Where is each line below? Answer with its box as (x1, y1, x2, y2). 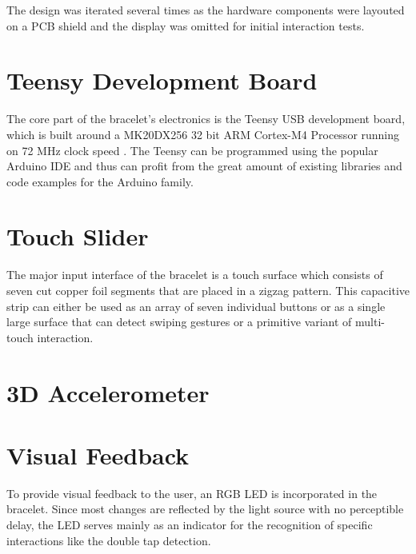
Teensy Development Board (6, 64, 318, 97)
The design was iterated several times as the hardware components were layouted (6, 2, 405, 18)
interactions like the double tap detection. (6, 532, 211, 548)
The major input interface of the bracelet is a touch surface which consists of (6, 266, 383, 283)
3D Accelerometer (6, 376, 210, 409)
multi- (355, 313, 386, 330)
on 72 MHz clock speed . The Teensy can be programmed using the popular (6, 141, 378, 158)
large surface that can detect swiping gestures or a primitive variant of (6, 313, 352, 330)
